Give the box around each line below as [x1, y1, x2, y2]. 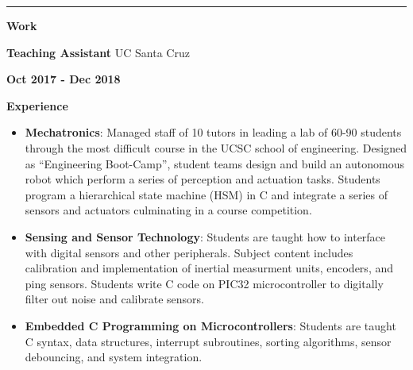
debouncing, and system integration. [25, 349, 203, 365]
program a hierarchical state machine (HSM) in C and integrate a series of [25, 186, 388, 202]
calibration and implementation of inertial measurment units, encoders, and [25, 260, 393, 276]
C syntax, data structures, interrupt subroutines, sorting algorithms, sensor [25, 333, 392, 349]
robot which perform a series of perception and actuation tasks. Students [25, 171, 380, 187]
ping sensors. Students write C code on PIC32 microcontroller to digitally [25, 275, 384, 291]
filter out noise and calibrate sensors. [25, 291, 204, 307]
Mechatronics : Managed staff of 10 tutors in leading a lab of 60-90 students [25, 124, 402, 141]
